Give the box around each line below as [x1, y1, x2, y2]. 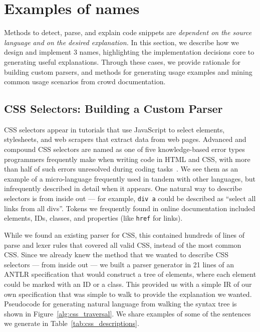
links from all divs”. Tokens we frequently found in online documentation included [4, 203, 255, 213]
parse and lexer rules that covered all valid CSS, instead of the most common [4, 239, 241, 250]
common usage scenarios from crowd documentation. [4, 76, 166, 87]
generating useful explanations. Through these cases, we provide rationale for [4, 56, 240, 67]
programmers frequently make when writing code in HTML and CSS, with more [4, 153, 250, 164]
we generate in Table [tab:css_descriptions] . [4, 318, 139, 328]
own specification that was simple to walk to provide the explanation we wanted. [4, 288, 252, 299]
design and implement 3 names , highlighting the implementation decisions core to [4, 47, 254, 57]
